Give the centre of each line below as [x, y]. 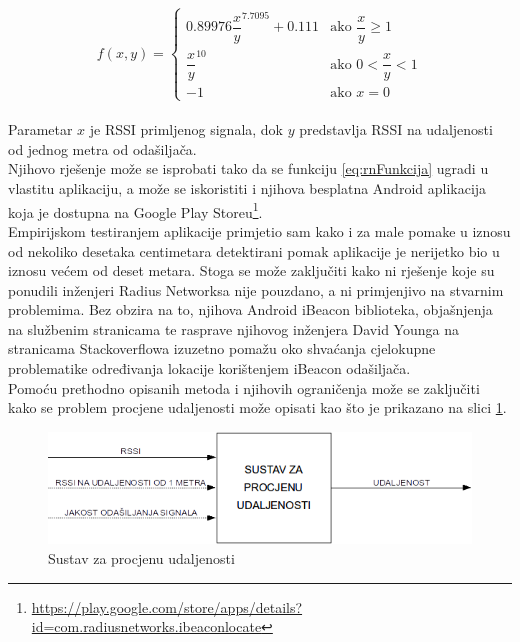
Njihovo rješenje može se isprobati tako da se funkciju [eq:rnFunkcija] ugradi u [248, 168]
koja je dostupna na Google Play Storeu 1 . [135, 210]
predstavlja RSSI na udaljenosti [396, 129]
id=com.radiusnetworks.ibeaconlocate [146, 626]
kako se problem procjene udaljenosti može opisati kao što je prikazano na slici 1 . [257, 407]
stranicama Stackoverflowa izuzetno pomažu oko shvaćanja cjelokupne [222, 348]
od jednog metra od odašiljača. [102, 148]
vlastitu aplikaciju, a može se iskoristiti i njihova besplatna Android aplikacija [247, 188]
